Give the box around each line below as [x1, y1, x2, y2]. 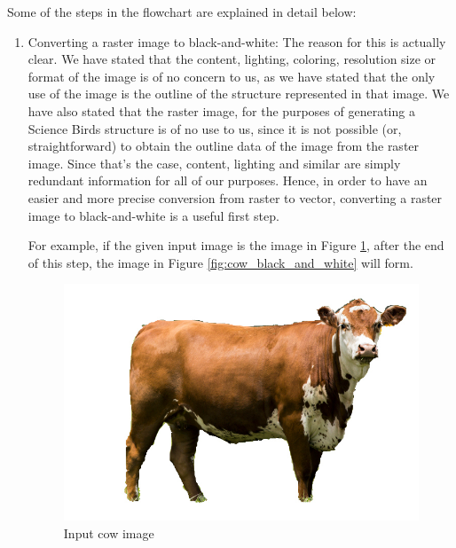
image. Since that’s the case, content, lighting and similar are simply [28, 153, 401, 172]
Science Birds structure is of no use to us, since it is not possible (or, [28, 119, 402, 137]
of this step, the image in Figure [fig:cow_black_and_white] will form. [28, 253, 413, 271]
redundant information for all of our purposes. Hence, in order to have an [28, 171, 428, 190]
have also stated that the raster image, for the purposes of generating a [28, 101, 415, 120]
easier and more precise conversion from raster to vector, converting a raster [28, 188, 443, 207]
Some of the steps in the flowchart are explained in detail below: [7, 3, 357, 20]
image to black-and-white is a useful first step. [28, 206, 279, 224]
